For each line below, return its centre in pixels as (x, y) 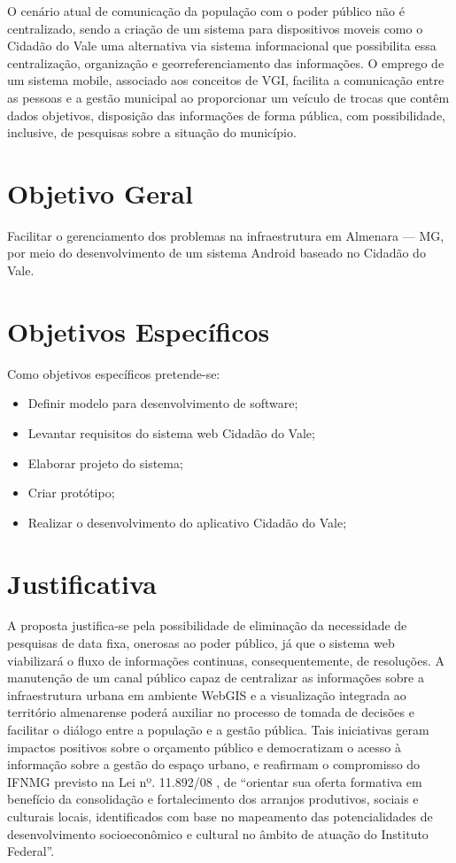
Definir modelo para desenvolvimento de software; (163, 403)
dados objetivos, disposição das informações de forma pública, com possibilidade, (226, 115)
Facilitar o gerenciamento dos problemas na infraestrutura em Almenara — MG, (226, 235)
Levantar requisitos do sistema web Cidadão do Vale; (171, 432)
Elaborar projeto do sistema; (105, 462)
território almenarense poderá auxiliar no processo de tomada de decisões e (211, 712)
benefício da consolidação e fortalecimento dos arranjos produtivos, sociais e (213, 799)
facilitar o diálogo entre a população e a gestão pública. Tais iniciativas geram (218, 730)
